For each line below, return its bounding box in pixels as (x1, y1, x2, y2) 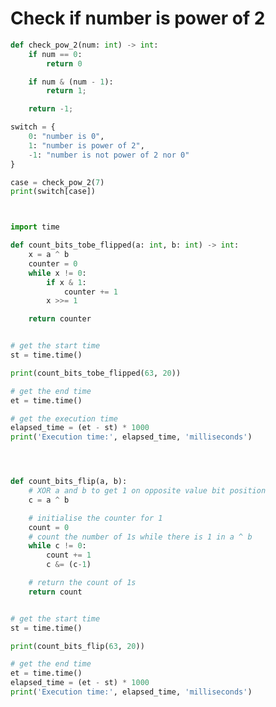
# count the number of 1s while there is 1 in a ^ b (28, 532, 253, 542)
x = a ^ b (28, 250, 70, 260)
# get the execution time (10, 413, 118, 424)
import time (10, 222, 60, 232)
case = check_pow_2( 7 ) (10, 177, 105, 187)
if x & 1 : (46, 277, 87, 287)
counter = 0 (28, 258, 78, 269)
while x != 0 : (28, 268, 87, 278)
